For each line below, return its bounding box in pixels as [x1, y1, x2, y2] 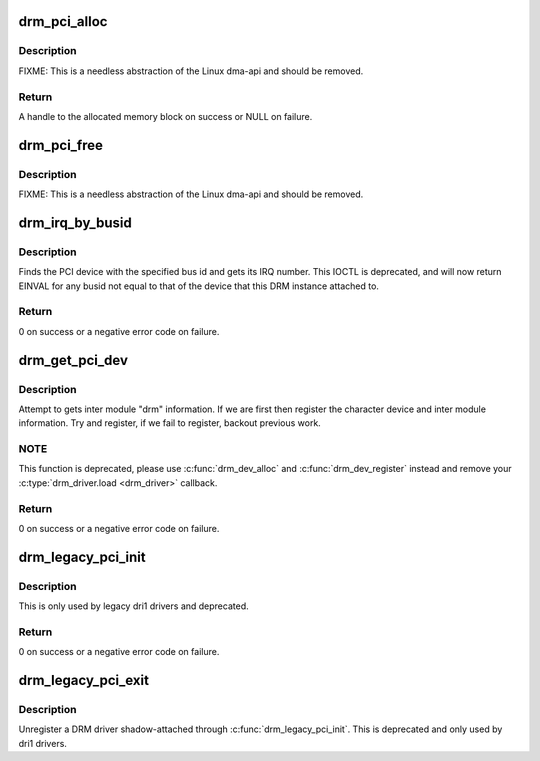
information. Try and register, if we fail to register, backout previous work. [18, 417, 322, 429]
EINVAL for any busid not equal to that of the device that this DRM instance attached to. [18, 280, 380, 292]
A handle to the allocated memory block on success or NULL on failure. [18, 110, 313, 122]
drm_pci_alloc [18, 13, 108, 30]
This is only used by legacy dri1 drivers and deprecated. [18, 600, 249, 612]
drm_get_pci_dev [18, 351, 129, 369]
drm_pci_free [18, 136, 104, 154]
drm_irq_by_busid [18, 214, 132, 231]
